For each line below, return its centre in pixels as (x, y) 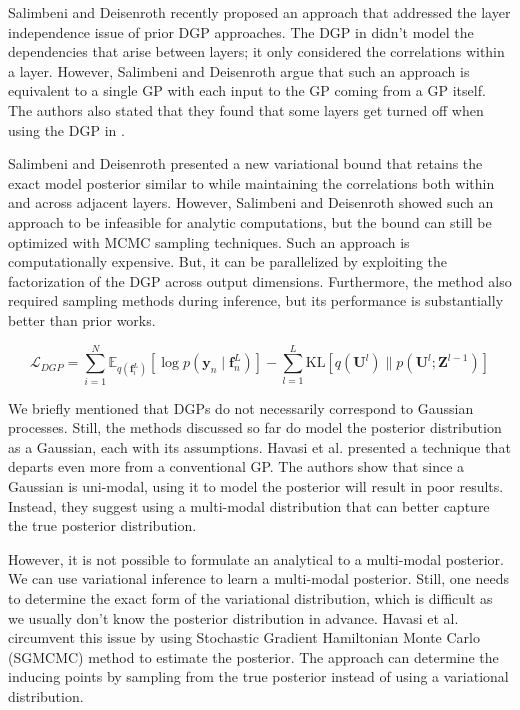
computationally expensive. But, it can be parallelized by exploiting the (228, 261)
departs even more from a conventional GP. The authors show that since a (236, 466)
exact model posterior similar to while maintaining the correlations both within (251, 182)
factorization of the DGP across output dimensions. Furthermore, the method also (260, 280)
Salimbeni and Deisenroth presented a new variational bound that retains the (245, 163)
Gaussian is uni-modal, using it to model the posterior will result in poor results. (256, 486)
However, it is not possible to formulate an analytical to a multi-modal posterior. (256, 558)
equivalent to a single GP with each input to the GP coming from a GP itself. (247, 90)
